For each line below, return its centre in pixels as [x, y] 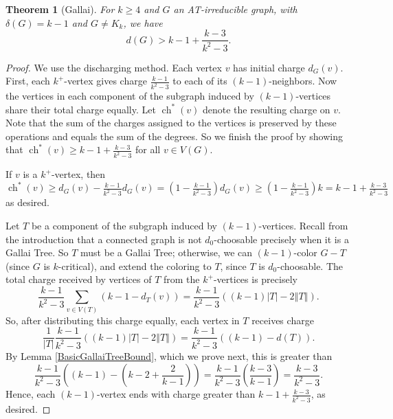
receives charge [283, 320]
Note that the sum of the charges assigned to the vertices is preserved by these [171, 123]
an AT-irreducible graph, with [235, 9]
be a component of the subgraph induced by [124, 225]
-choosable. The [310, 265]
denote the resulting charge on [266, 109]
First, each [28, 81]
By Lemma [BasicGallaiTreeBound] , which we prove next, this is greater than [169, 356]
